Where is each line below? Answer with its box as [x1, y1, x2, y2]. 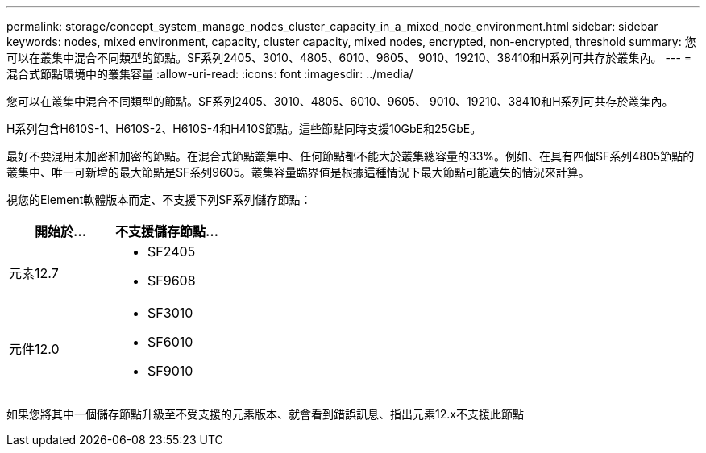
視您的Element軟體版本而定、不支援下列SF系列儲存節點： [6, 193, 312, 206]
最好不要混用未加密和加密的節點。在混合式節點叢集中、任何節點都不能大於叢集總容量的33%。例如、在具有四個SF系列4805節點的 [6, 149, 695, 163]
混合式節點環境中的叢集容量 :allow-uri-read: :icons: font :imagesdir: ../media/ [6, 67, 413, 81]
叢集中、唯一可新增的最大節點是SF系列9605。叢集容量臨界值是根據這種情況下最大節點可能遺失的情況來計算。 [6, 165, 590, 179]
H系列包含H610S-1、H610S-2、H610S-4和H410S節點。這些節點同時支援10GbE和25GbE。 [6, 122, 482, 135]
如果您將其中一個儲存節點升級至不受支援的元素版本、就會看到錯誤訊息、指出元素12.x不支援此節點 [6, 407, 524, 421]
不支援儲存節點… [115, 223, 219, 239]
